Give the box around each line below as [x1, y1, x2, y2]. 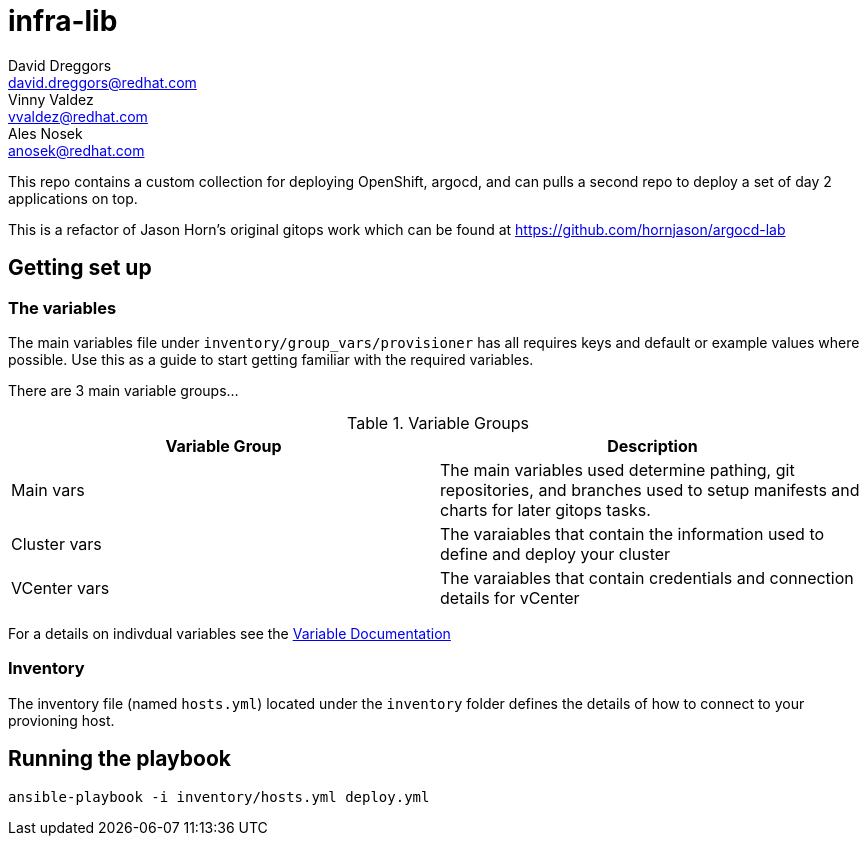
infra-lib [8, 4, 118, 38]
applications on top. [8, 189, 138, 207]
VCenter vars [11, 577, 110, 598]
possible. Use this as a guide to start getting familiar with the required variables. [8, 350, 534, 368]
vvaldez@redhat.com [8, 107, 148, 125]
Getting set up [8, 255, 152, 281]
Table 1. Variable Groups [347, 412, 529, 433]
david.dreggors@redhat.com [8, 73, 197, 91]
